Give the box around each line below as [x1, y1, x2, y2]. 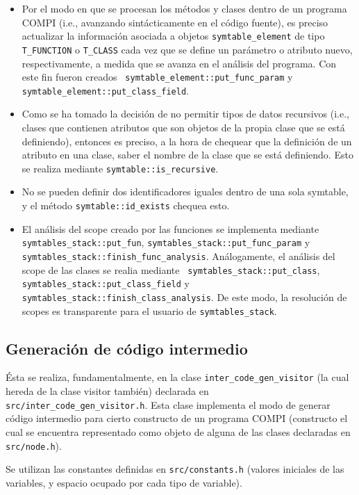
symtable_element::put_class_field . [22, 83, 189, 97]
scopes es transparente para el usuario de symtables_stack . [22, 303, 277, 318]
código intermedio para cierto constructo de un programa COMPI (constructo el [6, 411, 348, 425]
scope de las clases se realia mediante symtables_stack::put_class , [22, 262, 320, 277]
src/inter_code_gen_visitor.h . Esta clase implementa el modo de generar [6, 397, 331, 412]
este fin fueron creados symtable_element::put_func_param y [22, 70, 293, 84]
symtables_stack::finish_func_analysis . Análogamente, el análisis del [22, 248, 335, 263]
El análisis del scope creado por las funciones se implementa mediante [22, 221, 319, 236]
